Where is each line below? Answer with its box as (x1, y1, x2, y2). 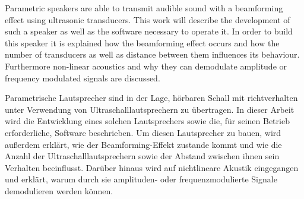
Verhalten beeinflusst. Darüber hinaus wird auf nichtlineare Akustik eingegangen (5, 161, 299, 173)
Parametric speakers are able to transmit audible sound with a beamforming (5, 2, 283, 14)
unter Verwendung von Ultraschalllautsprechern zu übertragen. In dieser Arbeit (5, 103, 294, 115)
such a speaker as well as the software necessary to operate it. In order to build (5, 25, 293, 37)
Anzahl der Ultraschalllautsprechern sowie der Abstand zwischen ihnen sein (5, 150, 280, 162)
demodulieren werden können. (5, 184, 113, 197)
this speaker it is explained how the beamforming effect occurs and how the (5, 36, 280, 49)
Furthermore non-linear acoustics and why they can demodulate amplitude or (5, 59, 287, 72)
